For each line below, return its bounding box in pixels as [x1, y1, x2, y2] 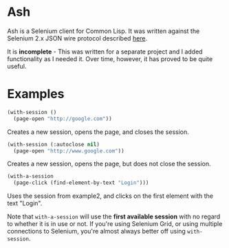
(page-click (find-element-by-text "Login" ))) [13, 179, 149, 186]
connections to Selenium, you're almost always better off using [7, 227, 186, 236]
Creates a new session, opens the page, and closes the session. [7, 128, 189, 136]
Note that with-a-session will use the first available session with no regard [7, 212, 221, 221]
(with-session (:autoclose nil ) [7, 141, 100, 148]
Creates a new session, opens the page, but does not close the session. [7, 159, 211, 168]
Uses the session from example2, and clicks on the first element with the [7, 192, 213, 200]
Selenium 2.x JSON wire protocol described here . [7, 34, 148, 42]
